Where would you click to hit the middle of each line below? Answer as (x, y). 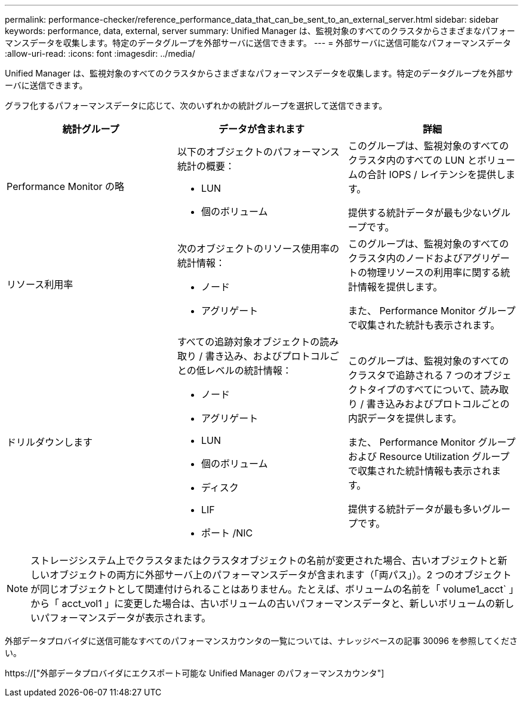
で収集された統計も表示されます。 (424, 325)
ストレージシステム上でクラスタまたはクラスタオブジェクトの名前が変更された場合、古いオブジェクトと (264, 560)
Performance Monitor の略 (66, 186)
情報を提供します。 (400, 287)
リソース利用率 (40, 284)
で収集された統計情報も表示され (419, 471)
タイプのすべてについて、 (423, 390)
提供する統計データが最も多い (415, 509)
